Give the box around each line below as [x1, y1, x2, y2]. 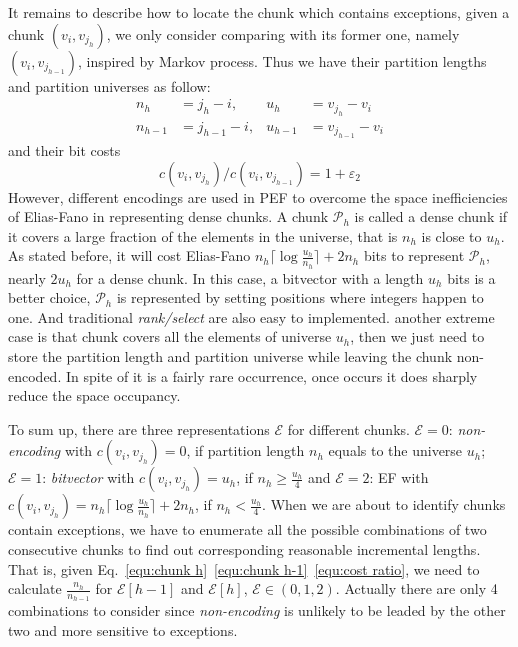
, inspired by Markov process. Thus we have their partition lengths [77, 50, 487, 71]
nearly [8, 267, 46, 288]
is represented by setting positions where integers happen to [116, 287, 484, 308]
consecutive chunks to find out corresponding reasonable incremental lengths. [8, 539, 481, 560]
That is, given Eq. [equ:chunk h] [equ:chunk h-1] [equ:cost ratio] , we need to [8, 558, 480, 579]
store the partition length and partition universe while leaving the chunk [8, 346, 453, 367]
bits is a [447, 267, 496, 288]
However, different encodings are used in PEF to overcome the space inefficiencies [8, 186, 508, 207]
